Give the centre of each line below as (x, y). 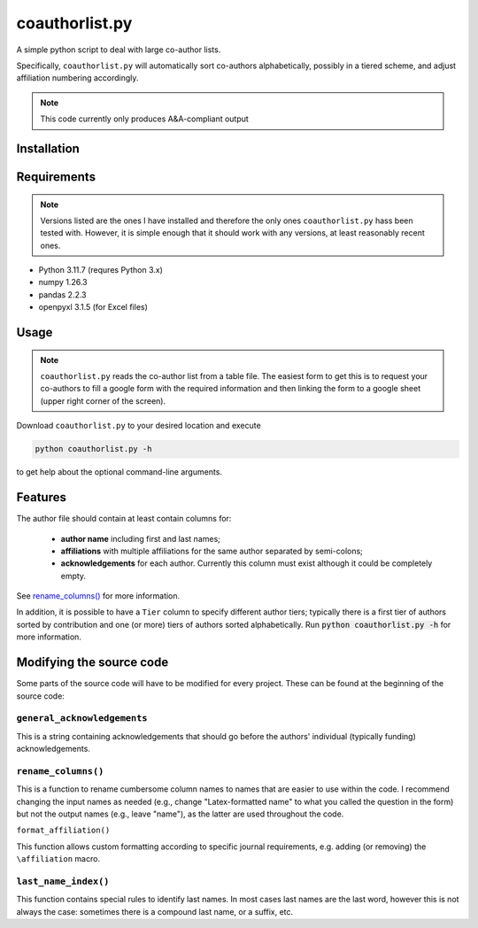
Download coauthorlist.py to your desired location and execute (139, 426)
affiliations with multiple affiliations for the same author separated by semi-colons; (212, 551)
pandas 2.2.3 (63, 294)
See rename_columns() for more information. (98, 596)
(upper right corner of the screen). (103, 401)
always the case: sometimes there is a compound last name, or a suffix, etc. (155, 911)
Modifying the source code (93, 663)
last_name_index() (63, 881)
